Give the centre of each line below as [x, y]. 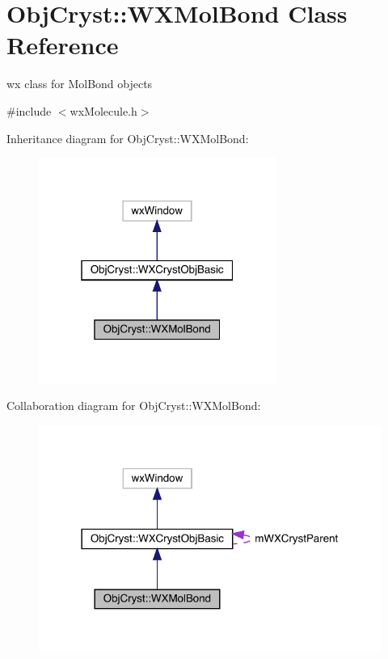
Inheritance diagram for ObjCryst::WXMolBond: [128, 138]
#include [29, 110]
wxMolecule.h [103, 110]
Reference [63, 45]
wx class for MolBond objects [80, 84]
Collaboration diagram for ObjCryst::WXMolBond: [134, 406]
